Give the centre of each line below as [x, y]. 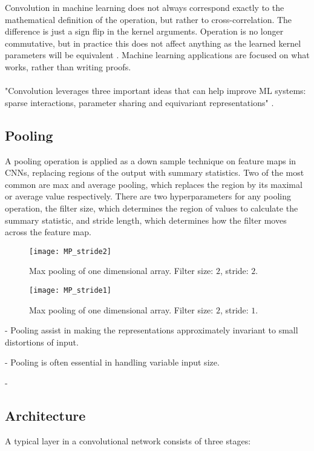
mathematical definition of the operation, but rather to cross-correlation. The [149, 19]
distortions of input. [42, 342]
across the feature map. [48, 232]
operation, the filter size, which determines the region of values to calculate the [152, 208]
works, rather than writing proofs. [68, 66]
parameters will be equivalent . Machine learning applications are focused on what [157, 55]
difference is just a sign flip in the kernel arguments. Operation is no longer [144, 31]
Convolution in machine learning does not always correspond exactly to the [145, 7]
